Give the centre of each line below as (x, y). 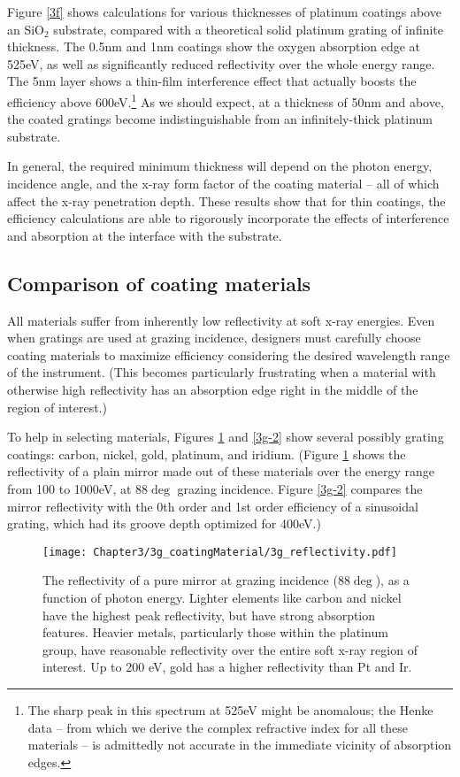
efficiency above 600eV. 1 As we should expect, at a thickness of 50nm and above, (226, 100)
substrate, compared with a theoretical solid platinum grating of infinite (249, 29)
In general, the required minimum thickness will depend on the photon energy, (220, 166)
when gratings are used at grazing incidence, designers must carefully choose (214, 338)
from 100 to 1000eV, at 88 (78, 488)
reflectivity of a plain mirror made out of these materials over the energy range (221, 471)
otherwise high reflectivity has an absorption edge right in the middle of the (213, 389)
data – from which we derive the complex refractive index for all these (218, 727)
